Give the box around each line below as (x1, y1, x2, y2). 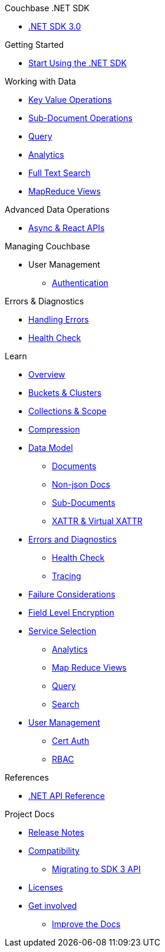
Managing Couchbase (5, 241, 90, 251)
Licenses (28, 882, 63, 892)
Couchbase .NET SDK (5, 3, 90, 13)
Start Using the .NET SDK (28, 58, 127, 68)
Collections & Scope (28, 406, 107, 416)
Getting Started (5, 40, 64, 50)
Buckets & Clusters (28, 388, 102, 398)
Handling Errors (28, 314, 89, 324)
